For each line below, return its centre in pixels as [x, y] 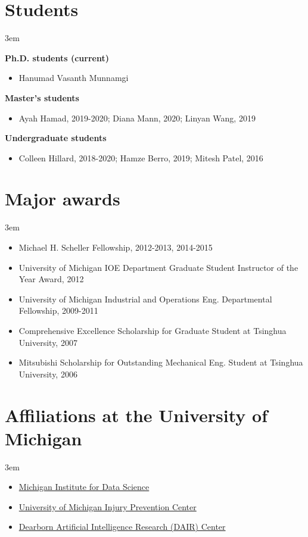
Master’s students [42, 97]
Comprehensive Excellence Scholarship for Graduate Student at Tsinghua [153, 330]
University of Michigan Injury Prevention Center [108, 506]
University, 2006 [48, 374]
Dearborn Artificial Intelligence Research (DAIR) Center [122, 527]
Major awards [63, 199]
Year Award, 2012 [51, 279]
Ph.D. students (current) [57, 57]
